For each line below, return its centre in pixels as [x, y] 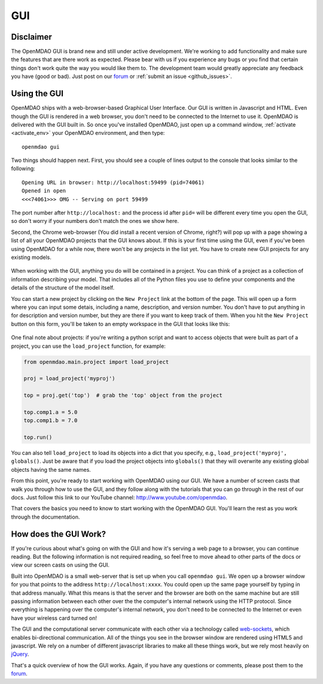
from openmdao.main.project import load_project [96, 362]
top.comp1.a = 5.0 [51, 412]
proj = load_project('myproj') [70, 379]
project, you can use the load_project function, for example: [88, 346]
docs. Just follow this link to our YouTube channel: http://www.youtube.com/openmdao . [119, 497]
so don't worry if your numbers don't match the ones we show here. [95, 221]
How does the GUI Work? [59, 534]
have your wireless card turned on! [54, 618]
